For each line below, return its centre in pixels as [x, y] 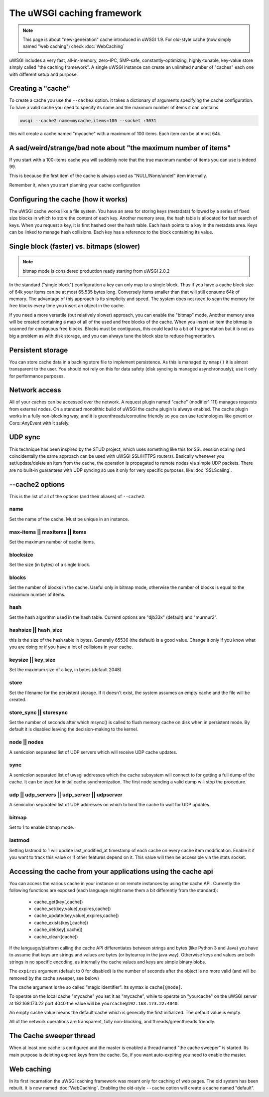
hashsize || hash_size [36, 630]
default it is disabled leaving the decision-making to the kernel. [74, 729]
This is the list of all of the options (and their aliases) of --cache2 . [77, 496]
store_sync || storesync [39, 712]
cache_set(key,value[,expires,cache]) [72, 909]
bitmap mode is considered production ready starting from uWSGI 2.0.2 [96, 271]
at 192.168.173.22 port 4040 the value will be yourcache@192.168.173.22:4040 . [94, 1003]
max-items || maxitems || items [48, 532]
